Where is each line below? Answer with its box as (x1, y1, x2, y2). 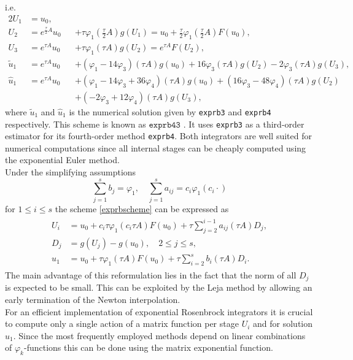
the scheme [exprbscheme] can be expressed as (55, 202, 229, 215)
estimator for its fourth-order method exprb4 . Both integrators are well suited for (5, 129, 312, 142)
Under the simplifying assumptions (5, 166, 136, 178)
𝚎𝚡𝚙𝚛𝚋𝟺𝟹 (149, 120, 180, 129)
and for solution (253, 317, 312, 330)
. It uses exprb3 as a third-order (183, 117, 305, 130)
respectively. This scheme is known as (5, 117, 146, 130)
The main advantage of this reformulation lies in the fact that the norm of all (5, 269, 297, 281)
